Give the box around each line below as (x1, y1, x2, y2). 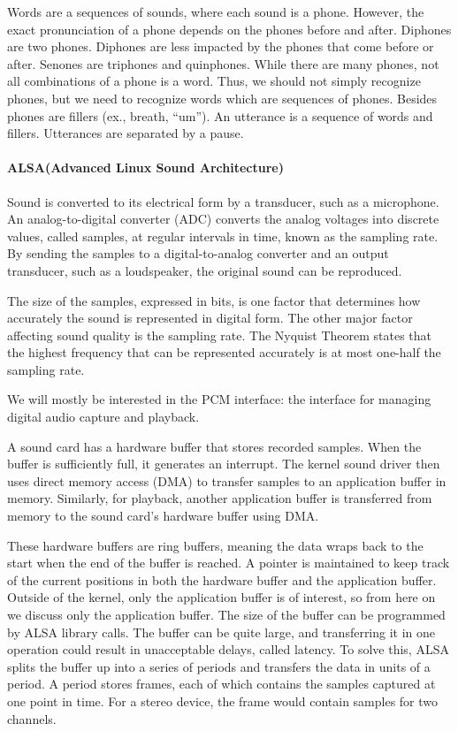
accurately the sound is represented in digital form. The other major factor (7, 308, 413, 327)
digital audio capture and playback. (7, 407, 200, 426)
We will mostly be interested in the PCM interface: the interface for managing (7, 390, 431, 408)
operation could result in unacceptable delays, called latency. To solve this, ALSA (7, 640, 449, 659)
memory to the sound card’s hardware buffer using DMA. (7, 506, 319, 525)
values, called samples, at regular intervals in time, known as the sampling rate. (7, 226, 439, 245)
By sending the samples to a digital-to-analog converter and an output (7, 244, 389, 263)
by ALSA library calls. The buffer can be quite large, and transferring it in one (7, 622, 436, 641)
